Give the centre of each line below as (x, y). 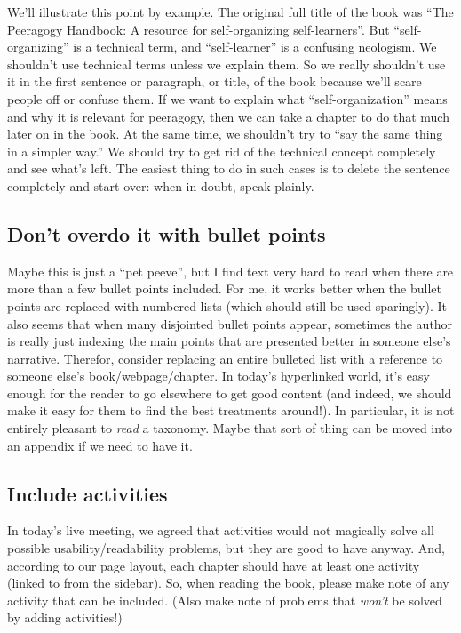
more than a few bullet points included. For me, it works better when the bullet (224, 288)
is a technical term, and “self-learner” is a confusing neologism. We (255, 47)
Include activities (87, 493)
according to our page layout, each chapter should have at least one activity (214, 565)
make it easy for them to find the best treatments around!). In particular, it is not (231, 410)
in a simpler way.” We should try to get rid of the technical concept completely (222, 151)
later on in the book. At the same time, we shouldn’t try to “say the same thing (225, 134)
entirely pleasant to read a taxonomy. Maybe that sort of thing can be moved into (230, 428)
